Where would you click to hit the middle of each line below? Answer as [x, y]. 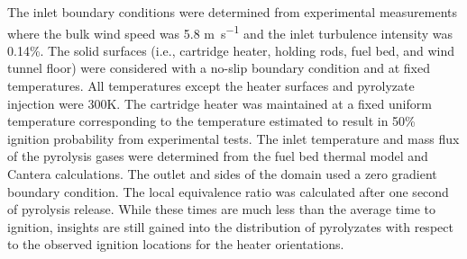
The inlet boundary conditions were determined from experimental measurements [233, 12]
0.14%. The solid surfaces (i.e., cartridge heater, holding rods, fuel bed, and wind [231, 50]
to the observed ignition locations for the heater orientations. [176, 244]
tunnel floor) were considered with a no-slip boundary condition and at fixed [219, 68]
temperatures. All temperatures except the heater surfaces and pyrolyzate [211, 86]
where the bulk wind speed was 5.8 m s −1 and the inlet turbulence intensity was [230, 31]
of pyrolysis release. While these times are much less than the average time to [222, 209]
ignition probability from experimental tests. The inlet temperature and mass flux [233, 138]
